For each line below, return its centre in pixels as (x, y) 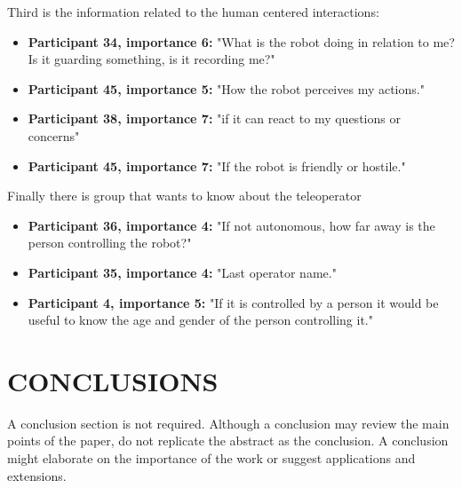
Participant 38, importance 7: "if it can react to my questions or (214, 118)
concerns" (54, 135)
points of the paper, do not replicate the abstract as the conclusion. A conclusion (228, 441)
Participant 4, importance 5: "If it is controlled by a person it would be (233, 302)
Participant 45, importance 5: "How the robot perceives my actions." (226, 88)
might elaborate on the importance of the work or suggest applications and (211, 458)
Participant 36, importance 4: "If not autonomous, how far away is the (231, 225)
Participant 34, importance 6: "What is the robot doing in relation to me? (241, 41)
